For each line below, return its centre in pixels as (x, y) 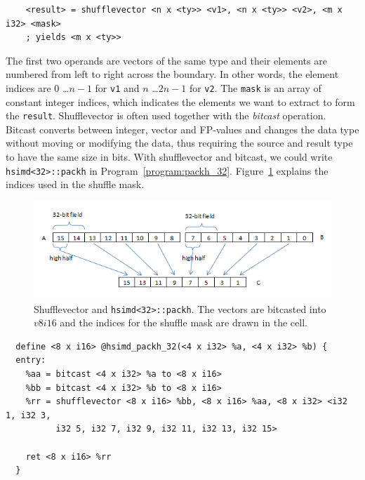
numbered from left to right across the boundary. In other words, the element (172, 74)
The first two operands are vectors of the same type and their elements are (166, 60)
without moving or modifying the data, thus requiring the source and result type (179, 143)
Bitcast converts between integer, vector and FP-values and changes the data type (182, 129)
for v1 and (117, 87)
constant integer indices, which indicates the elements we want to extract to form (180, 101)
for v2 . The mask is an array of (255, 87)
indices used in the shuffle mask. (75, 184)
